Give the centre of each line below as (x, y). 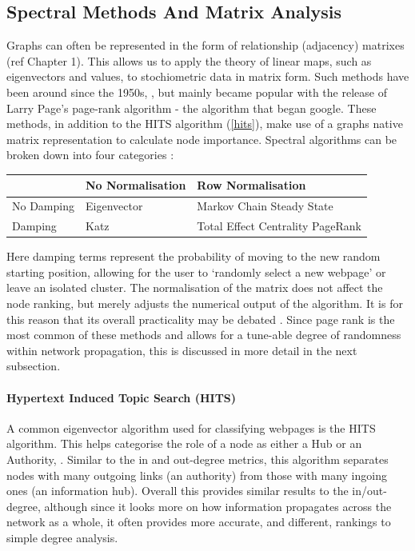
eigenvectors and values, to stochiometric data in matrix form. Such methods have (208, 76)
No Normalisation (136, 185)
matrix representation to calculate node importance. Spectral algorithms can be (202, 139)
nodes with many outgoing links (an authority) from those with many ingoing (197, 475)
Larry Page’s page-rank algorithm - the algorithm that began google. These (192, 108)
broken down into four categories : (90, 155)
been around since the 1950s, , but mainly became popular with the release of (197, 92)
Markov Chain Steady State (265, 206)
